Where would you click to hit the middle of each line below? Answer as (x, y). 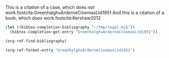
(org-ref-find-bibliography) (36, 41)
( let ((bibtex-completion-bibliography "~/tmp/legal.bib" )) (70, 27)
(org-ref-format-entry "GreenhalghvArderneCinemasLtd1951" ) (70, 50)
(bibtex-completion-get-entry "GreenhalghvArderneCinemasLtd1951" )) (84, 32)
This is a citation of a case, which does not (50, 7)
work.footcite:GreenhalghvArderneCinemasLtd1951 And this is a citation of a (85, 13)
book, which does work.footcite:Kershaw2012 (53, 18)
